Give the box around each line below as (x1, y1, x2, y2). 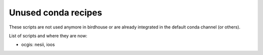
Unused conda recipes (9, 7, 102, 18)
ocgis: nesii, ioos (21, 41, 55, 48)
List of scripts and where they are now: (9, 33, 88, 39)
